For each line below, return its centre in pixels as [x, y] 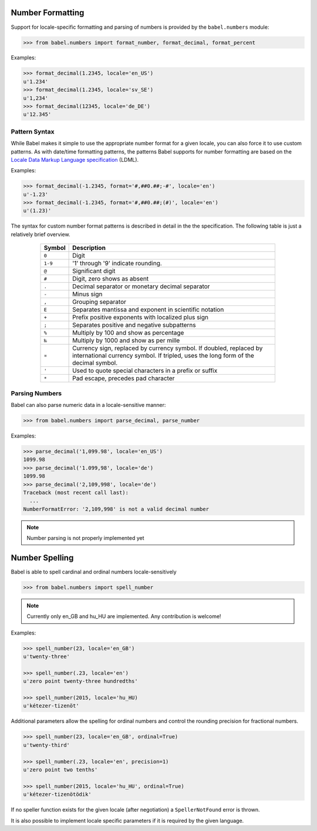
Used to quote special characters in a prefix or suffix [145, 371]
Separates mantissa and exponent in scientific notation [148, 310]
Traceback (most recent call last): [76, 492]
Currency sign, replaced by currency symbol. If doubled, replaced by [168, 348]
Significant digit [94, 271]
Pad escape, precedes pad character [124, 378]
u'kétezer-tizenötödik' [58, 795]
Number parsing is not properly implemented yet [85, 538]
